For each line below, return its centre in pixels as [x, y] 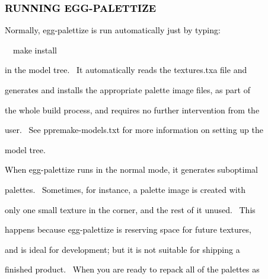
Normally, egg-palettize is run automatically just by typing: [113, 30]
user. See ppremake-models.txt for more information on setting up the [134, 130]
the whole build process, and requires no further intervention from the [132, 110]
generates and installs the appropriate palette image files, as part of [127, 90]
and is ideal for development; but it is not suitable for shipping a [122, 249]
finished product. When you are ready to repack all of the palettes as [132, 269]
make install [35, 50]
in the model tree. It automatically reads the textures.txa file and [126, 70]
